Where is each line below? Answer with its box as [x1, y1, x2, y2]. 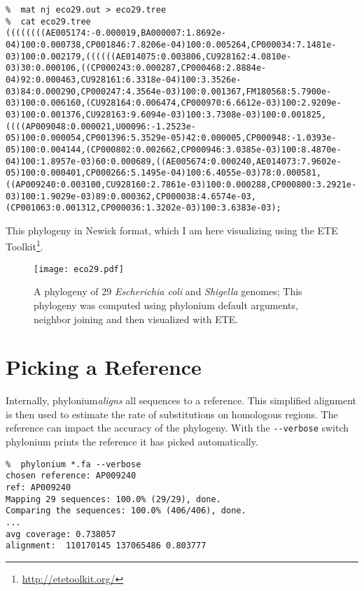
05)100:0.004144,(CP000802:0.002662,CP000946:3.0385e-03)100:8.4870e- [6, 144, 342, 155]
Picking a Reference [6, 353, 202, 381]
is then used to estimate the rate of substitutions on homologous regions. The [6, 406, 338, 421]
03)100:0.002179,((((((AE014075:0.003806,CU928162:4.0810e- [6, 51, 292, 62]
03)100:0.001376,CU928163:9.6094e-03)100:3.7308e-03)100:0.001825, [6, 109, 327, 120]
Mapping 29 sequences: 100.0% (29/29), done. [6, 494, 221, 504]
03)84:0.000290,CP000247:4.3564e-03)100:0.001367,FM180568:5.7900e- [6, 86, 332, 97]
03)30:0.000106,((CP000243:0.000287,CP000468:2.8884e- [6, 63, 267, 73]
